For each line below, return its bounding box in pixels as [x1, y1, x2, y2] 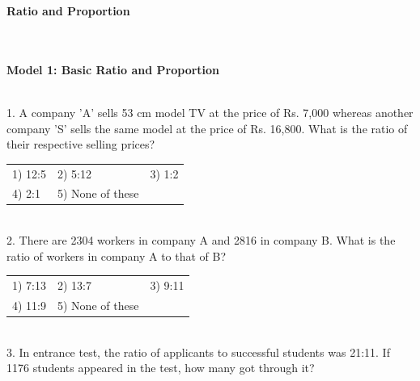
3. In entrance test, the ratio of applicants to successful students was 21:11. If [6, 343, 390, 360]
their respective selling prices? [6, 136, 155, 153]
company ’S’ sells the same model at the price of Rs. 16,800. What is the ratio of [6, 119, 408, 136]
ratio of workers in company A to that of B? [6, 247, 227, 264]
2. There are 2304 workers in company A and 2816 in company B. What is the [6, 232, 396, 249]
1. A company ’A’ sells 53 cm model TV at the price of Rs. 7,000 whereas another [6, 103, 414, 120]
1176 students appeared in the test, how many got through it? [6, 359, 315, 376]
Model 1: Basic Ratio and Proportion [6, 61, 220, 77]
